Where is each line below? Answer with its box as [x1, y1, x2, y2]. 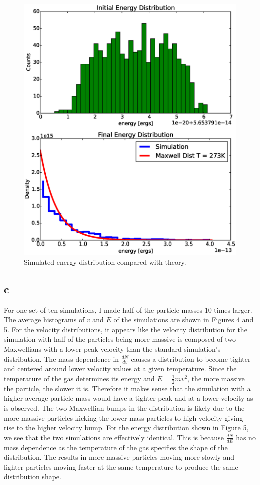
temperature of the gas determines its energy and [4, 373, 155, 383]
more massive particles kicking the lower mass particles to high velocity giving [4, 412, 243, 423]
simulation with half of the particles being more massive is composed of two [4, 334, 236, 344]
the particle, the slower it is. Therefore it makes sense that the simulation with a [4, 383, 251, 393]
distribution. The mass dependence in [4, 353, 119, 364]
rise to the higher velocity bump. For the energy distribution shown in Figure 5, [4, 422, 249, 433]
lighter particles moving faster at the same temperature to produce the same [4, 461, 238, 472]
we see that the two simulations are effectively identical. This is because [4, 432, 224, 442]
